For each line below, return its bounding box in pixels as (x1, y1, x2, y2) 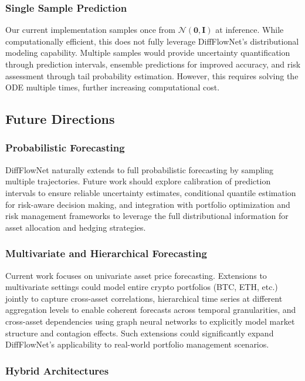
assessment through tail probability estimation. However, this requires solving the (5, 69, 299, 82)
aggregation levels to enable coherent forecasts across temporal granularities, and (5, 304, 296, 316)
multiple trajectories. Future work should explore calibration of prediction (5, 175, 271, 187)
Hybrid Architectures (5, 363, 109, 377)
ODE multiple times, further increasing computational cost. (5, 81, 220, 93)
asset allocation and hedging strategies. (5, 221, 146, 233)
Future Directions (5, 110, 115, 128)
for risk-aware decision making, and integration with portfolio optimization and (5, 198, 290, 210)
